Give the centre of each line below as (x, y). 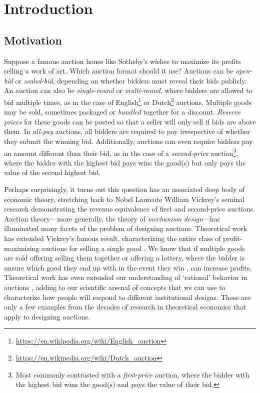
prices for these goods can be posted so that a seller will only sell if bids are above (130, 121)
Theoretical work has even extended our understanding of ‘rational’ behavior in (126, 277)
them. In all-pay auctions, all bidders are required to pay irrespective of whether (127, 131)
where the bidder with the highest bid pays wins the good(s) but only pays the (125, 162)
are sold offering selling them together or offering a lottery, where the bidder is (124, 258)
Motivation (33, 40)
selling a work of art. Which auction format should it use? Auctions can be (119, 71)
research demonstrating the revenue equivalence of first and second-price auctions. (129, 209)
